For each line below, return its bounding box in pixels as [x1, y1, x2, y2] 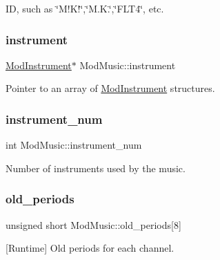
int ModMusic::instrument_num [6, 138, 142, 152]
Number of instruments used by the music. [6, 160, 186, 175]
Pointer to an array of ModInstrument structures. [6, 81, 215, 95]
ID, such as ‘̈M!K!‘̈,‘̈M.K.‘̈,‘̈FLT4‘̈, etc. [6, 1, 164, 15]
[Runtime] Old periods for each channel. [6, 241, 174, 255]
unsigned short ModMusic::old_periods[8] [6, 217, 181, 232]
